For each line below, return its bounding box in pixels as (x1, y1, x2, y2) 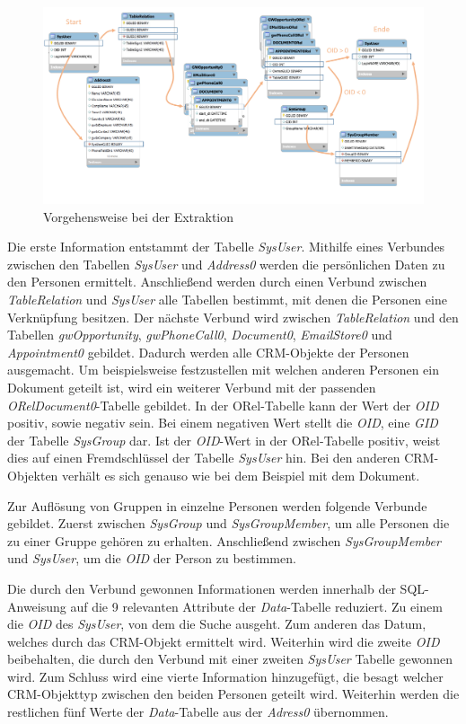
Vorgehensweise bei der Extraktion (43, 207, 234, 225)
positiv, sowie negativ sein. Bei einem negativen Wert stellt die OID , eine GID (7, 413, 438, 432)
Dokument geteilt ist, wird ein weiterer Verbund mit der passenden (7, 377, 376, 396)
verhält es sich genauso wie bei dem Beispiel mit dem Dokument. (62, 465, 420, 484)
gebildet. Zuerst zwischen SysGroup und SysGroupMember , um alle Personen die (7, 514, 450, 533)
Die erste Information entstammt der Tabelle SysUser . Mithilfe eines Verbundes (7, 237, 445, 256)
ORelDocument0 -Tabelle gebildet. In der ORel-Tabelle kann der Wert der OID (7, 395, 439, 414)
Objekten (7, 465, 58, 484)
